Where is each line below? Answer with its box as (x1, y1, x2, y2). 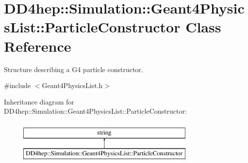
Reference (4, 36, 71, 56)
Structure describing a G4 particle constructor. (4, 64, 143, 74)
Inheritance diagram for (4, 96, 74, 106)
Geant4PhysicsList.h (42, 80, 103, 90)
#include (4, 80, 31, 90)
